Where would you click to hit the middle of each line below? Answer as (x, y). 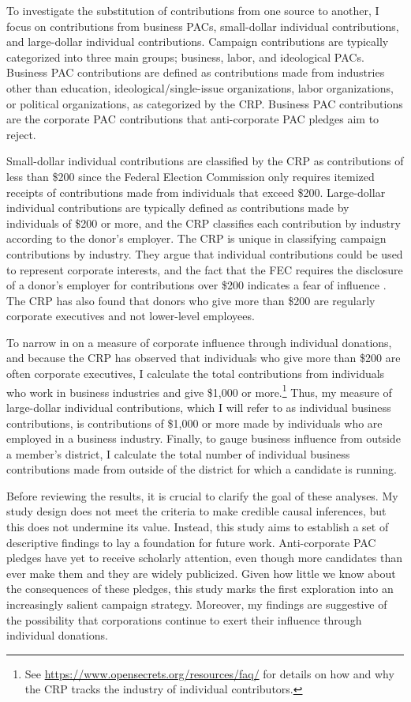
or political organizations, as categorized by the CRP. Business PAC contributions (205, 103)
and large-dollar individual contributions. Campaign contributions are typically (198, 42)
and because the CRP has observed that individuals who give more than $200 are (204, 358)
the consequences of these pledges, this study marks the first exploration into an (200, 589)
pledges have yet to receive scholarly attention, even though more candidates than (204, 558)
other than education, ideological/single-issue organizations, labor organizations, (200, 87)
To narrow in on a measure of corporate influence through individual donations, (199, 342)
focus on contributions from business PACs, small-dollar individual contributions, (203, 26)
